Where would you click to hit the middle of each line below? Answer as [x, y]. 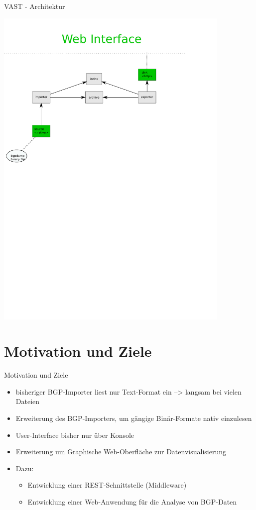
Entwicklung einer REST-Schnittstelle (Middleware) [107, 485]
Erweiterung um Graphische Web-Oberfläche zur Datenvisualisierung [121, 452]
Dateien [28, 401]
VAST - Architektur [35, 6]
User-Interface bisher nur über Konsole [75, 435]
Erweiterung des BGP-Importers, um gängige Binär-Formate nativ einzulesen [134, 418]
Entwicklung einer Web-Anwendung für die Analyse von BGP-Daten [132, 501]
